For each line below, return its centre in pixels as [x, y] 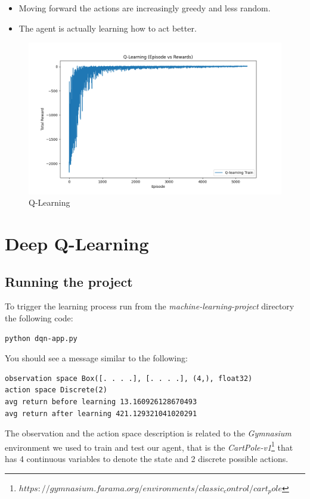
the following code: [39, 317]
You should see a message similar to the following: [96, 358]
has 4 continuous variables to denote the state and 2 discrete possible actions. [147, 458]
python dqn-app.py [41, 338]
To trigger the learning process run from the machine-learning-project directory [150, 306]
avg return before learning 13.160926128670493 [101, 402]
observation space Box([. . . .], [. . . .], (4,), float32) [129, 378]
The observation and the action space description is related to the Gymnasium [148, 433]
